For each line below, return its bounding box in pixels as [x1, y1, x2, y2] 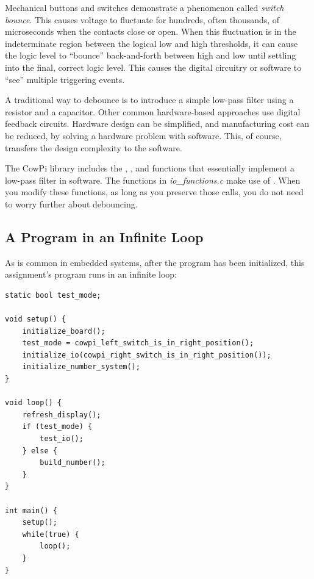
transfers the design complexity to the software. [5, 141, 182, 154]
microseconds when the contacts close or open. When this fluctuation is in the [5, 25, 296, 38]
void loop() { [5, 398, 62, 408]
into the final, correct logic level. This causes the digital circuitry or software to [5, 60, 302, 73]
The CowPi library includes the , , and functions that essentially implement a [5, 162, 295, 174]
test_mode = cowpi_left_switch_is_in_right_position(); [22, 339, 254, 348]
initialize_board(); [22, 326, 105, 336]
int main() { [5, 506, 57, 515]
